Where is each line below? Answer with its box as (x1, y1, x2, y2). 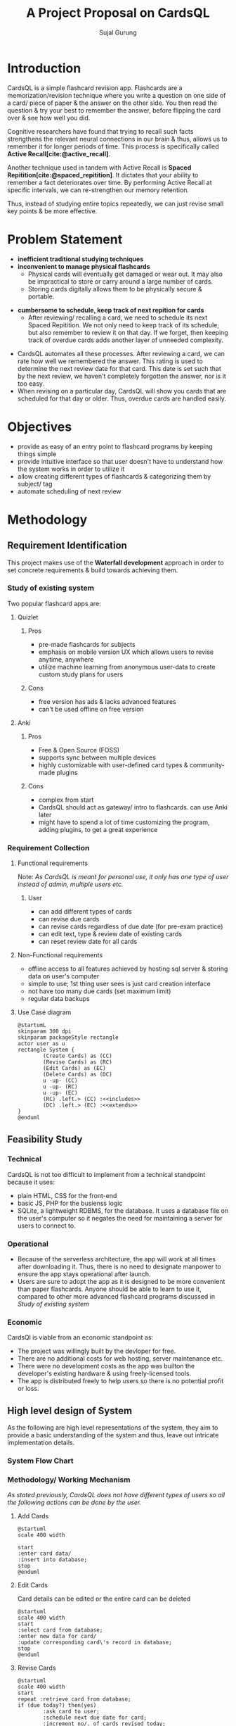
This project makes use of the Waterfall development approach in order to (7, 558, 224, 567)
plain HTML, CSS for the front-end (17, 1191, 117, 1199)
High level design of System (7, 1404, 132, 1416)
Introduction (7, 60, 81, 76)
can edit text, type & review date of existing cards (38, 930, 183, 938)
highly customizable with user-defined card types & (38, 760, 188, 769)
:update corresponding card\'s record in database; (17, 1639, 172, 1646)
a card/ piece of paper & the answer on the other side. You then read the (7, 99, 218, 107)
